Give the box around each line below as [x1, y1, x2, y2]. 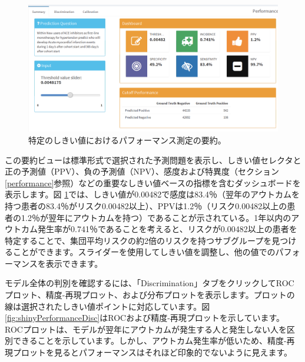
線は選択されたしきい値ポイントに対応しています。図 [5, 300, 210, 312]
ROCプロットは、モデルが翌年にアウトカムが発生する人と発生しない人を [5, 323, 287, 335]
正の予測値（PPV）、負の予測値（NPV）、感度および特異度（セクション [5, 165, 280, 177]
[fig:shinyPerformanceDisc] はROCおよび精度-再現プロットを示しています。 [5, 311, 285, 324]
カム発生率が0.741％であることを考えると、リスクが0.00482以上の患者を [21, 223, 297, 235]
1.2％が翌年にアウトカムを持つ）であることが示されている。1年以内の [21, 211, 291, 223]
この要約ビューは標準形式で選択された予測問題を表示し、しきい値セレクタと [5, 153, 301, 166]
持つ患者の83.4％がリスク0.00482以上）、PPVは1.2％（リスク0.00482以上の [5, 199, 287, 212]
